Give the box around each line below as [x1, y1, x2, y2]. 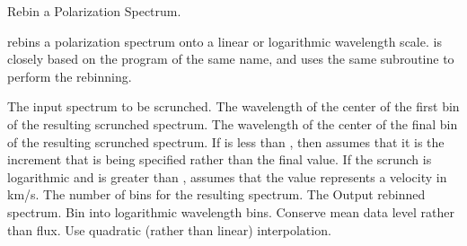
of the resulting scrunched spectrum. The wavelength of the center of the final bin [7, 114, 458, 133]
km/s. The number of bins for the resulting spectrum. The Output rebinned [7, 185, 426, 204]
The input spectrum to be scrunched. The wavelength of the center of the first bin [7, 97, 460, 116]
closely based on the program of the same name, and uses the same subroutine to [7, 49, 454, 68]
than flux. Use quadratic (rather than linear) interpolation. [7, 220, 331, 239]
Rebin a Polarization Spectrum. [7, 2, 181, 20]
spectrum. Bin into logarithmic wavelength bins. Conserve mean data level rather [7, 202, 454, 221]
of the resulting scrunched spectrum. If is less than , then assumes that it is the [7, 132, 445, 151]
